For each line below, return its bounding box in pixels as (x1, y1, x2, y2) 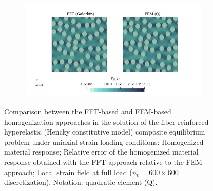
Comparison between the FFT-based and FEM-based (4, 106, 171, 117)
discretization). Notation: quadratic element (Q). (4, 177, 158, 187)
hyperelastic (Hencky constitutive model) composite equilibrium (4, 126, 205, 137)
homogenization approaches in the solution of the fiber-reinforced (4, 116, 209, 127)
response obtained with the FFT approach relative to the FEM (4, 156, 203, 167)
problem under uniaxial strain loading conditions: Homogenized (4, 136, 204, 147)
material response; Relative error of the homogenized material (4, 146, 199, 157)
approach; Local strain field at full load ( (4, 166, 132, 177)
